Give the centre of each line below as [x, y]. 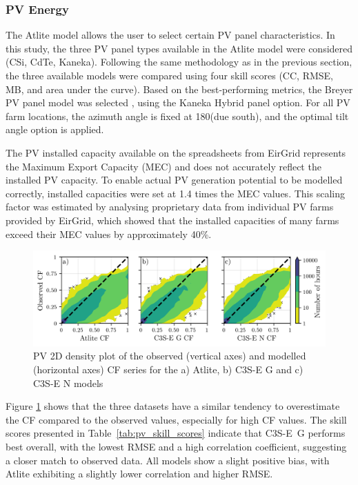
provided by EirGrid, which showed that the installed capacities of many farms [172, 220]
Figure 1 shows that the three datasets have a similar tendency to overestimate [173, 406]
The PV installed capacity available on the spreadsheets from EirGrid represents [176, 152]
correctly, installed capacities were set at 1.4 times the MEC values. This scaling [175, 193]
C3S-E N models [68, 383]
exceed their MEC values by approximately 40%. [109, 234]
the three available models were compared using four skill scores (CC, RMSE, [169, 75]
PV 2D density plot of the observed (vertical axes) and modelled [170, 356]
